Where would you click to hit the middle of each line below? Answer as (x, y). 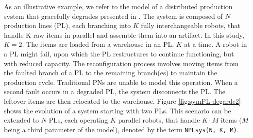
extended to (21, 120)
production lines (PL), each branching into (67, 25)
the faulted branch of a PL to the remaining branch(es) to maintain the (110, 73)
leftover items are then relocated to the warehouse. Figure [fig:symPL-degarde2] (122, 101)
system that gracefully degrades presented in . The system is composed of (113, 16)
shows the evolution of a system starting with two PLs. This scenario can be (118, 110)
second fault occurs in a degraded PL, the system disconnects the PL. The (115, 91)
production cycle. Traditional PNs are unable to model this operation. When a (121, 82)
